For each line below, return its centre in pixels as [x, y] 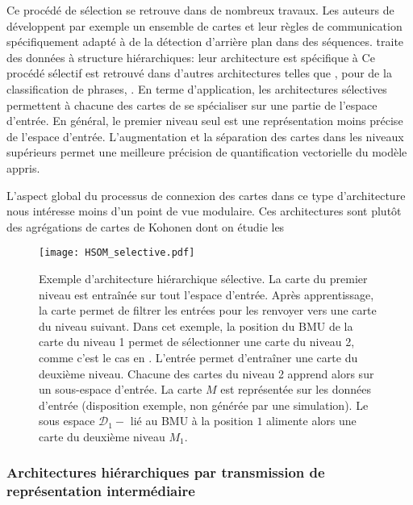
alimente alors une [311, 421]
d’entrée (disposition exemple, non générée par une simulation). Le [204, 405]
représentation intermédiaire [101, 491]
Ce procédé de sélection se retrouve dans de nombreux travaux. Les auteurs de [200, 10]
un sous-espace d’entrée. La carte [121, 389]
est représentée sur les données [296, 389]
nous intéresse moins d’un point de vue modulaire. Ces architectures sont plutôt [204, 211]
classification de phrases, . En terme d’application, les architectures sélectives [197, 88]
